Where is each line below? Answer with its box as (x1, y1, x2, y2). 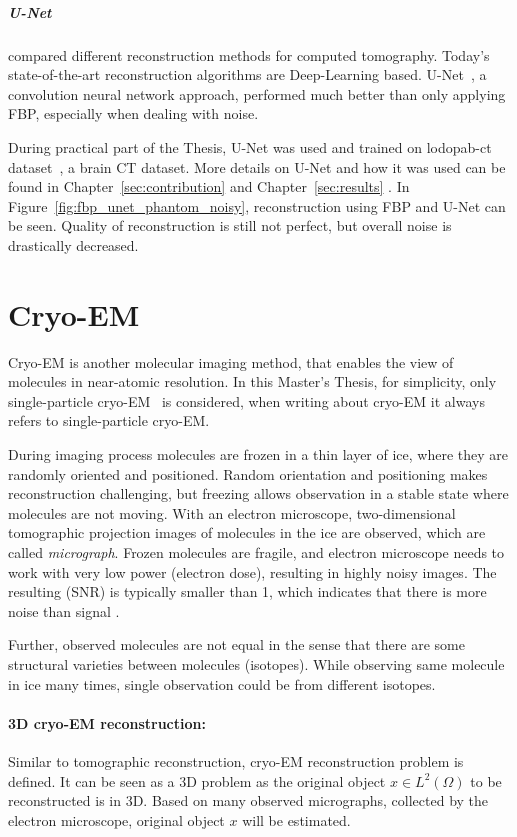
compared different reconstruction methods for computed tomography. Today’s (8, 44, 490, 65)
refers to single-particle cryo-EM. (8, 410, 210, 431)
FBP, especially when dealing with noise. (8, 103, 259, 124)
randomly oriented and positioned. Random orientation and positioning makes (8, 463, 488, 484)
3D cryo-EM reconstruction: (8, 712, 206, 733)
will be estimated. (242, 809, 351, 830)
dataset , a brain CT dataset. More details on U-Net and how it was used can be (8, 156, 506, 177)
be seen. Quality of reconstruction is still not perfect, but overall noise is (8, 215, 452, 236)
